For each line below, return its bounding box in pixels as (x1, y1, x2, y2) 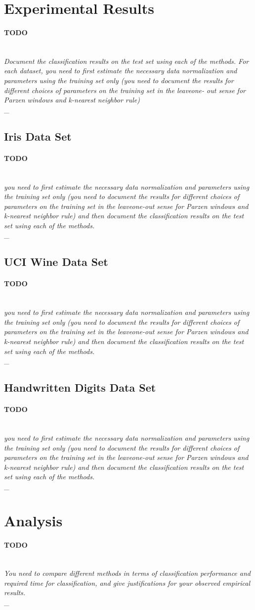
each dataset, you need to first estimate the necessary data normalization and (4, 65, 237, 76)
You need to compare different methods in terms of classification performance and (4, 568, 251, 578)
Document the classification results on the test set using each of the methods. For (4, 55, 249, 66)
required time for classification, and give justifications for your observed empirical (4, 577, 250, 588)
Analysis (4, 510, 63, 530)
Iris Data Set (4, 128, 72, 144)
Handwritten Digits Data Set (4, 380, 156, 395)
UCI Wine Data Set (4, 254, 108, 269)
